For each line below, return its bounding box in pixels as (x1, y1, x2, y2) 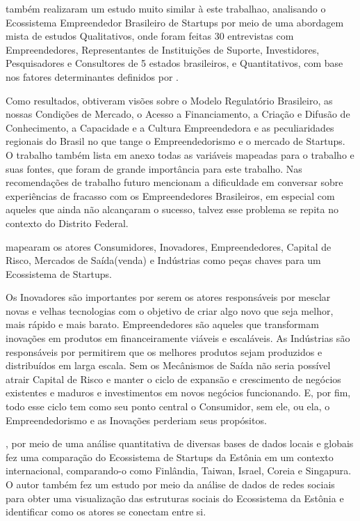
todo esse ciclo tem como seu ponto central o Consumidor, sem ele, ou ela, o (6, 399, 330, 414)
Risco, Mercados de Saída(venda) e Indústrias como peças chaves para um (6, 253, 321, 267)
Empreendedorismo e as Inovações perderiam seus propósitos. (6, 412, 267, 427)
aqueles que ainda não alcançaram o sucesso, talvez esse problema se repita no (6, 202, 338, 217)
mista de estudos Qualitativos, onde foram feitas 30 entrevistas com (6, 29, 294, 43)
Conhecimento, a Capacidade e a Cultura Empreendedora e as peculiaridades (6, 120, 334, 134)
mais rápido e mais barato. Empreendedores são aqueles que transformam (6, 317, 319, 332)
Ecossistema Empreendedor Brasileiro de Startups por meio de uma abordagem (6, 15, 344, 29)
